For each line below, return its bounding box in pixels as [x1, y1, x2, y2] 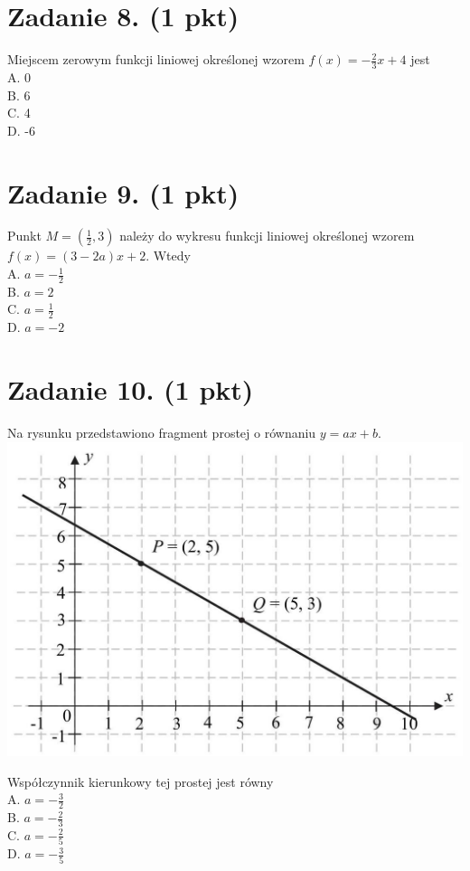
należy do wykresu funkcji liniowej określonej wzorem [119, 226, 415, 245]
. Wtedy [146, 246, 191, 265]
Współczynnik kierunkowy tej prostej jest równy [7, 772, 274, 791]
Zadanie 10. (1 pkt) [7, 371, 254, 408]
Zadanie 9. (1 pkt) [7, 174, 240, 211]
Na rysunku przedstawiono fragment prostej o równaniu [7, 423, 316, 442]
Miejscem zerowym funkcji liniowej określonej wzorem [7, 50, 305, 69]
